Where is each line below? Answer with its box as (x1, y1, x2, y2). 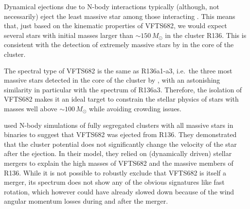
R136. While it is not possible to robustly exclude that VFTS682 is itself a (4, 167, 227, 177)
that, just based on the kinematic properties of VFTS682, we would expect (4, 20, 227, 31)
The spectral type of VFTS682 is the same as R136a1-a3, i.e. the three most (4, 65, 232, 75)
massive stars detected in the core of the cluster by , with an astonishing (4, 75, 220, 85)
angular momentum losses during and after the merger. (4, 196, 168, 206)
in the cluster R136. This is (165, 30, 247, 40)
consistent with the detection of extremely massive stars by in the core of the (4, 39, 234, 50)
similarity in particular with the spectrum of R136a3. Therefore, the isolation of (4, 84, 242, 94)
